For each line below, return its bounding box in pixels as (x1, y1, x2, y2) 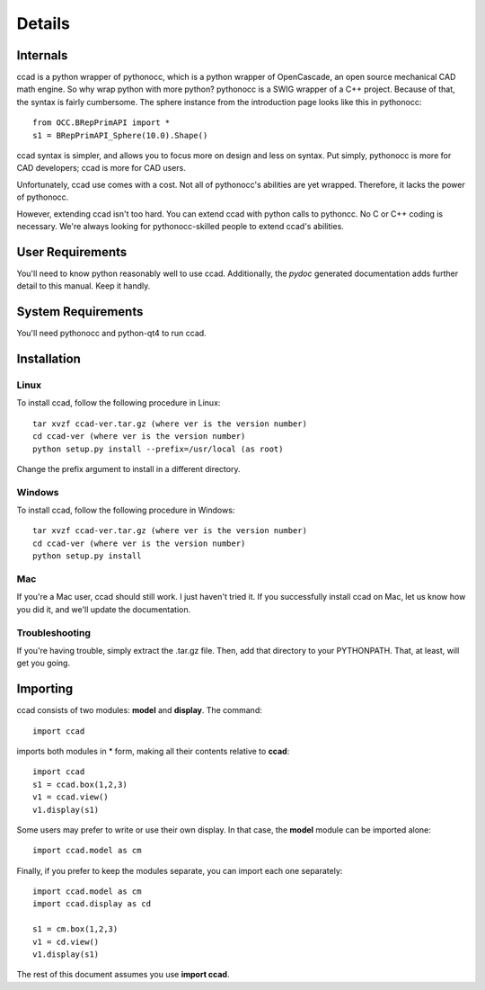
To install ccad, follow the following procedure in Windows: (16, 504, 235, 516)
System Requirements (16, 304, 144, 319)
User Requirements (16, 244, 128, 260)
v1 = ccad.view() (32, 792, 109, 802)
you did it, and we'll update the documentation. (16, 603, 191, 615)
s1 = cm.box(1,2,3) (32, 924, 119, 934)
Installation (16, 351, 81, 366)
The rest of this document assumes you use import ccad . (16, 969, 230, 980)
